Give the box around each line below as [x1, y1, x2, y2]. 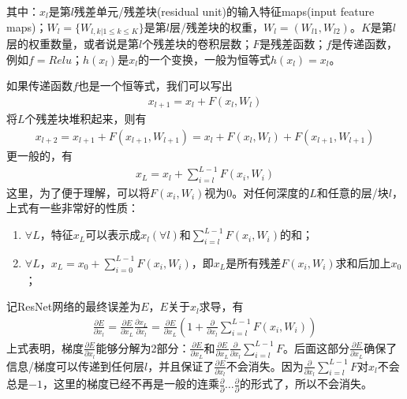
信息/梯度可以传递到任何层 [6, 357, 144, 374]
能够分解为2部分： [95, 339, 190, 356]
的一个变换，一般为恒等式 [137, 50, 271, 67]
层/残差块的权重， [170, 18, 263, 35]
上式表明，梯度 [6, 339, 84, 356]
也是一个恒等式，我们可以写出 [77, 77, 233, 94]
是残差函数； [260, 35, 327, 52]
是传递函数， [331, 35, 398, 52]
